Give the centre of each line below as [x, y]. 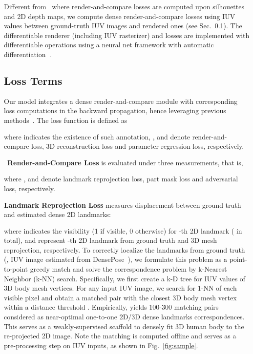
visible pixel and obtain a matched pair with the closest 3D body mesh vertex [120, 297]
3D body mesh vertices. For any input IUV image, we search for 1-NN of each [120, 288]
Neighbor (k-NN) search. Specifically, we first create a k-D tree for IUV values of [125, 278]
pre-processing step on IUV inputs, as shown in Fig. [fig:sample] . [101, 345]
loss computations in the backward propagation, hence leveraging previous [115, 110]
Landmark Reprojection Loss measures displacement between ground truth [123, 205]
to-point [16, 269]
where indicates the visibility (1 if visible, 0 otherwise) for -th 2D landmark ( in [123, 230]
